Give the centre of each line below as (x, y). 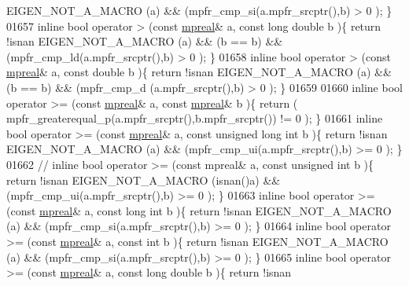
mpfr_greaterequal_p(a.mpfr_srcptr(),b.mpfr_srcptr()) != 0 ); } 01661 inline (195, 118)
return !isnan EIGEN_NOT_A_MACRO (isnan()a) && (144, 180)
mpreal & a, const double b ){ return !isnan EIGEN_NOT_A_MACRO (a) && (199, 72)
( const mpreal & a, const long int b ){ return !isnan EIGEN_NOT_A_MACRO (199, 210)
